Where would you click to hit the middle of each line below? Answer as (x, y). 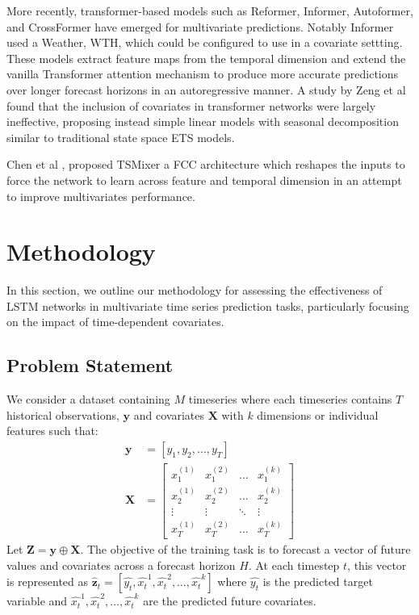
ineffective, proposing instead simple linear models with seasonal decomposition (203, 121)
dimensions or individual (318, 414)
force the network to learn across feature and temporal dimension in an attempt (204, 180)
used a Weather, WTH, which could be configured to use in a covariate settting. (205, 42)
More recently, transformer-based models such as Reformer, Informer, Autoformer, (210, 10)
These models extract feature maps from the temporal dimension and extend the (206, 58)
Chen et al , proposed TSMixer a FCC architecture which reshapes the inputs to (206, 164)
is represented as (48, 582)
